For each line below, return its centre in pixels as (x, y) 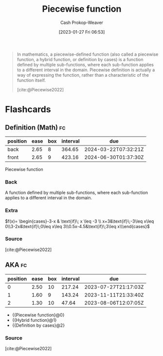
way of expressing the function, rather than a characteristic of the (83, 75)
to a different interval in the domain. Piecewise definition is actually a (86, 70)
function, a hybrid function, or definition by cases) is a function (80, 59)
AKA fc (16, 265)
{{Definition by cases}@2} (38, 325)
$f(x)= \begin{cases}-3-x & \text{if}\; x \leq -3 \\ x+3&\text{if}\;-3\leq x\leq (80, 221)
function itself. (31, 80)
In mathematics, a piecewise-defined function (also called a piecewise (88, 54)
